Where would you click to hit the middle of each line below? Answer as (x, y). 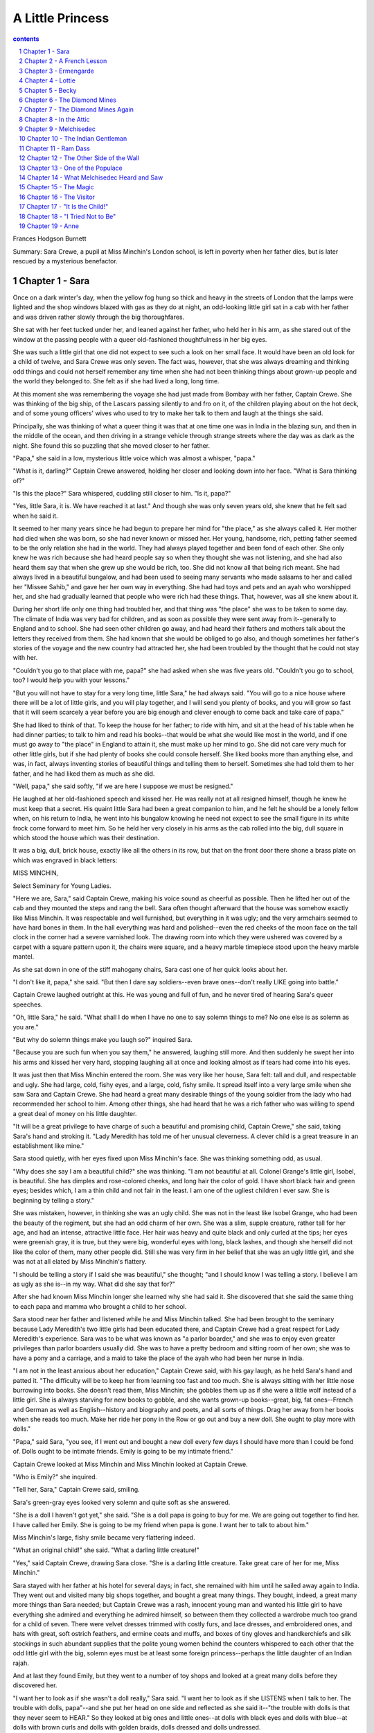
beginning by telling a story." (54, 1200)
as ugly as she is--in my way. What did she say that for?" (94, 1284)
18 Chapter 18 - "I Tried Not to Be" (68, 216)
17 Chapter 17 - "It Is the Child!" (64, 207)
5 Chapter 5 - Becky (48, 90)
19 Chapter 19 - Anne (49, 226)
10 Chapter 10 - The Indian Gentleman (73, 139)
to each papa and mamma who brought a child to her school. (100, 1306)
